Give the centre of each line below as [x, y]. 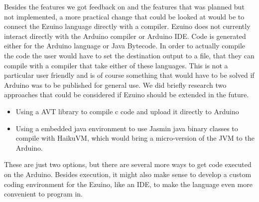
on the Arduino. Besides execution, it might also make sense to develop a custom [128, 174]
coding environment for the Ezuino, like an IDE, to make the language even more [128, 184]
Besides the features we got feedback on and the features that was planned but [124, 6]
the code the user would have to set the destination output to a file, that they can [129, 55]
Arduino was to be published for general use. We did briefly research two [115, 85]
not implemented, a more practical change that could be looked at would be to [124, 16]
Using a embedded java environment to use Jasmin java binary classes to [127, 128]
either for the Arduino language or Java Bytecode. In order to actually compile [125, 46]
